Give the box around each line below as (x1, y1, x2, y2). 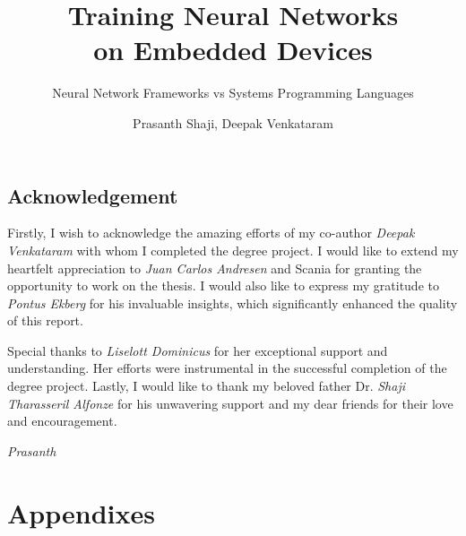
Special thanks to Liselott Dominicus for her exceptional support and (7, 341, 388, 359)
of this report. (7, 311, 83, 330)
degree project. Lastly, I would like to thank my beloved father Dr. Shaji (7, 376, 406, 395)
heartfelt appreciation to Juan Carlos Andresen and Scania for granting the (7, 258, 422, 277)
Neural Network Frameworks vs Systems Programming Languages (52, 83, 414, 102)
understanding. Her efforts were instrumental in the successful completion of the (7, 359, 447, 377)
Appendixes (7, 494, 155, 531)
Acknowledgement (7, 181, 178, 209)
